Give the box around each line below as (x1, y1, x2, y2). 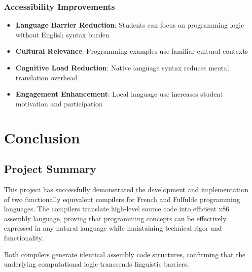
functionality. (4, 232, 44, 242)
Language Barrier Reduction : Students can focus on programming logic (15, 20, 244, 30)
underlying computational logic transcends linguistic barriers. (4, 259, 189, 269)
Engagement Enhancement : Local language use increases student (15, 89, 223, 99)
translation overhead (15, 72, 77, 82)
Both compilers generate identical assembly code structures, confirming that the (4, 249, 246, 259)
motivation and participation (15, 98, 103, 108)
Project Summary (4, 161, 97, 176)
